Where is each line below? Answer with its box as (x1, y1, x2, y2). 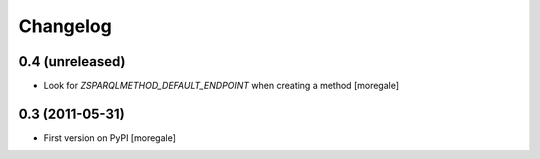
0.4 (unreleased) (18, 53, 126, 70)
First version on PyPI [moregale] (43, 131, 177, 144)
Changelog (18, 15, 112, 37)
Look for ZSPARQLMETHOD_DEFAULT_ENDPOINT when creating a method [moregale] (43, 80, 400, 92)
